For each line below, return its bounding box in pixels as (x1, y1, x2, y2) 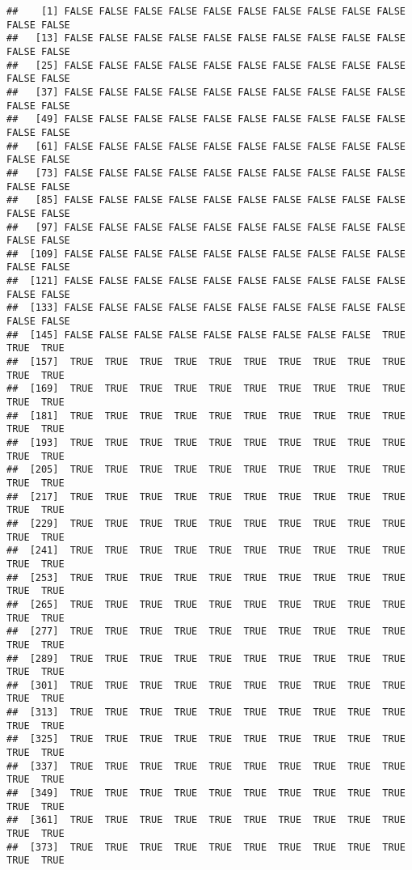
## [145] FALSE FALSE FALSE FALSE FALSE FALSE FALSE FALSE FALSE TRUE (6, 329, 406, 341)
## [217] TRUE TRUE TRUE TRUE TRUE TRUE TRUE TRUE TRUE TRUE (6, 490, 406, 503)
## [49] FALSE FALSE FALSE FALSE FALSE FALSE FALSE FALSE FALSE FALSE (6, 113, 406, 125)
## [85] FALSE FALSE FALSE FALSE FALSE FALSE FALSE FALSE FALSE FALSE (6, 194, 406, 206)
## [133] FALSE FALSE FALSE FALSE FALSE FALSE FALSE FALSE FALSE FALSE (6, 302, 406, 314)
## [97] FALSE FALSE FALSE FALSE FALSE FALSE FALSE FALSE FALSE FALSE (6, 221, 406, 233)
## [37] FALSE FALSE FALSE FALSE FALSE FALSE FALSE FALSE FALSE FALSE (6, 86, 406, 98)
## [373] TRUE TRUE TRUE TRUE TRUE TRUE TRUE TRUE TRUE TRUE (6, 841, 406, 853)
